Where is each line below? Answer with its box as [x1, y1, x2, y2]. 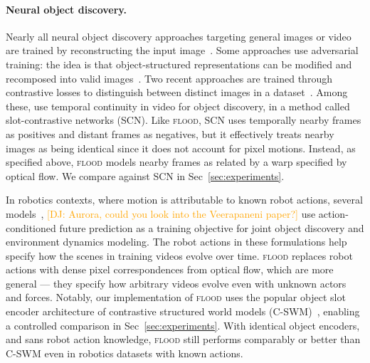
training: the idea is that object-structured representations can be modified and [6, 56, 352, 71]
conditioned [6, 220, 56, 235]
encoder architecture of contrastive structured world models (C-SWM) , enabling [6, 304, 360, 319]
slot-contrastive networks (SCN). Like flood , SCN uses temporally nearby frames [6, 112, 361, 127]
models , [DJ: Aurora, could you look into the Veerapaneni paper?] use [6, 206, 316, 221]
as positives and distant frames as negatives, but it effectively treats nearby [6, 126, 334, 141]
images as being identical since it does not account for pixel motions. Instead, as [6, 140, 356, 155]
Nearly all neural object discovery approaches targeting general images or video [6, 28, 351, 43]
